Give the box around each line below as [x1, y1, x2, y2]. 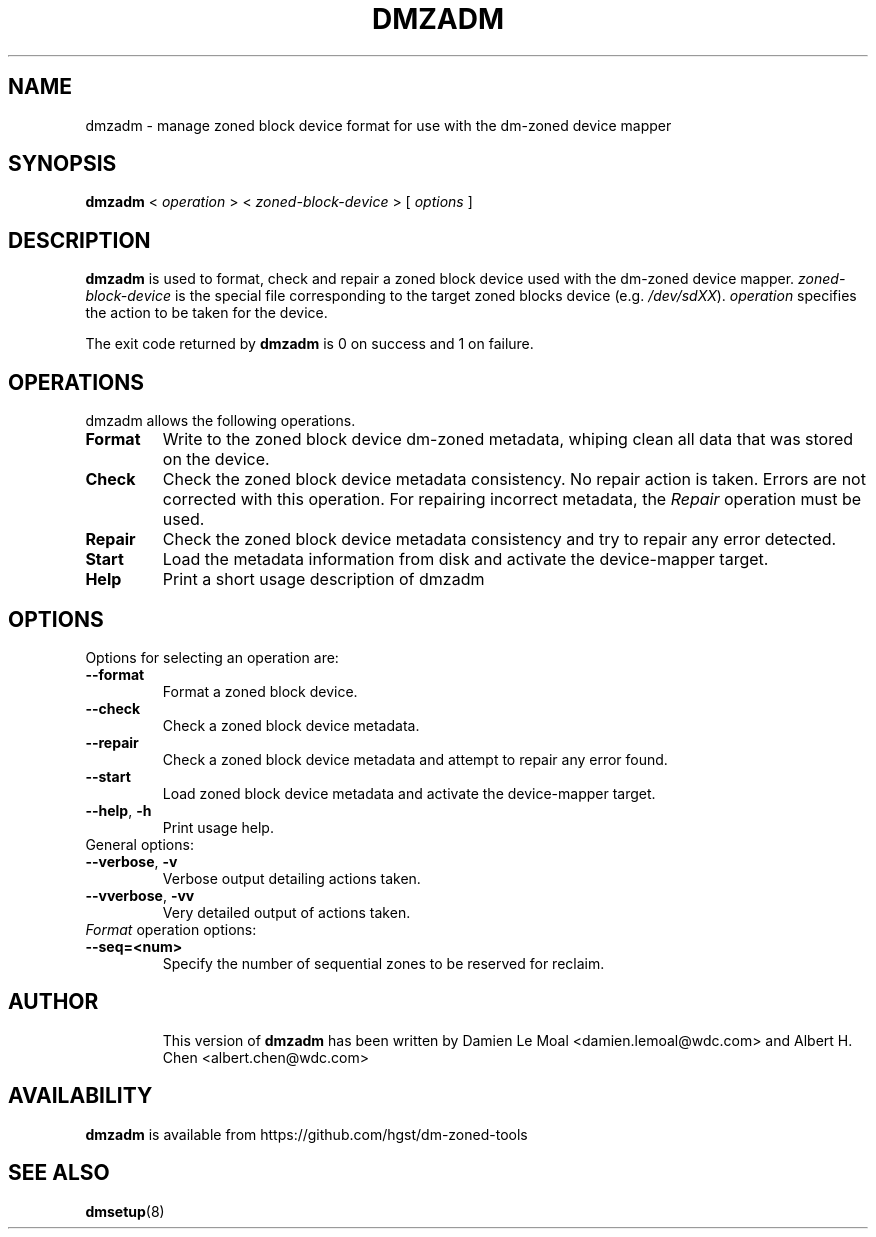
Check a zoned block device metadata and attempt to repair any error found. [162, 750, 668, 768]
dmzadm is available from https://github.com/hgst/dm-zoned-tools [85, 1125, 528, 1143]
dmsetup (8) [85, 1202, 165, 1220]
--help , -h [85, 801, 152, 819]
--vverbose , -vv [85, 886, 195, 904]
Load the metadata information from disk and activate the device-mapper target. [162, 549, 769, 570]
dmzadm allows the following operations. [85, 412, 356, 430]
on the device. [162, 449, 270, 470]
